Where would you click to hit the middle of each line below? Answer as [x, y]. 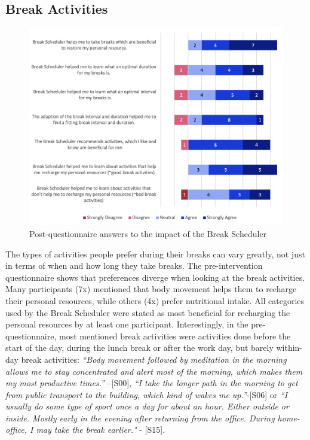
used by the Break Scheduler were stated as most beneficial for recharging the [148, 312]
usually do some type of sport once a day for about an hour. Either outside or [147, 406]
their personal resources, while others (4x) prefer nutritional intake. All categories [155, 300]
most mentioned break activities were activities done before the [175, 336]
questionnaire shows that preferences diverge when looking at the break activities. [155, 277]
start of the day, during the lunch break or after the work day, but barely [139, 348]
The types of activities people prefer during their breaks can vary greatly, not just [155, 254]
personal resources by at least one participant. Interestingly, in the [127, 324]
